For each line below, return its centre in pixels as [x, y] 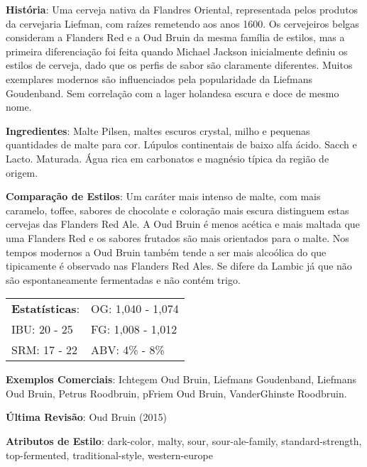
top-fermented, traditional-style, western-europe [109, 455]
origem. [22, 172]
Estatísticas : [46, 309]
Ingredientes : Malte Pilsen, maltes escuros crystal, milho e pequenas [158, 130]
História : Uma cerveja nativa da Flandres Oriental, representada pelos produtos [182, 9]
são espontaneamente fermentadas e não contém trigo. [123, 279]
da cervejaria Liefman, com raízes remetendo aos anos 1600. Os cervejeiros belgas [182, 23]
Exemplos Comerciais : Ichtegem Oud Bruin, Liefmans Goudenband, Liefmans [181, 379]
